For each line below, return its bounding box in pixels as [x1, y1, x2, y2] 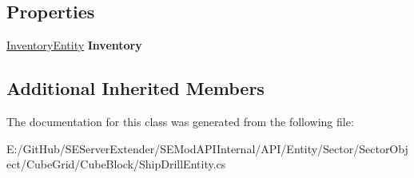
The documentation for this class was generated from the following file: [6, 113, 354, 129]
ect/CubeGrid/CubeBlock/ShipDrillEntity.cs [6, 156, 226, 172]
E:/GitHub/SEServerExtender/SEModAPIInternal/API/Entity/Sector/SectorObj [6, 140, 408, 156]
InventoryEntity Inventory [6, 37, 142, 53]
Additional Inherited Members [6, 76, 265, 101]
